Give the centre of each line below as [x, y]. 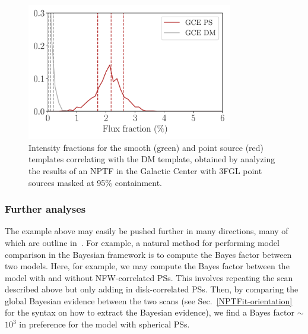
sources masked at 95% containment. [96, 182]
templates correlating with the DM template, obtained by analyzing [152, 159]
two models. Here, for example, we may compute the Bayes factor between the [147, 266]
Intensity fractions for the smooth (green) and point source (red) [146, 147]
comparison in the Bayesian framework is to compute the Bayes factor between [148, 254]
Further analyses [45, 209]
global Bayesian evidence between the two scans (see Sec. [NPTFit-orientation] [149, 300]
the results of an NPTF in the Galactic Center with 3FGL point [145, 170]
